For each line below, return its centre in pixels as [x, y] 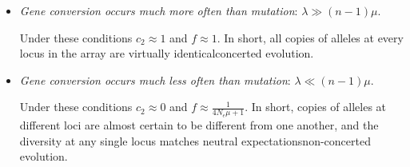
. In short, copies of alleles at [316, 107]
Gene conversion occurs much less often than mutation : [155, 80]
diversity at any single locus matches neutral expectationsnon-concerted [195, 140]
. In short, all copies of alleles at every [310, 37]
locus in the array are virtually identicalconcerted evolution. [167, 53]
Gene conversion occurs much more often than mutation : [159, 10]
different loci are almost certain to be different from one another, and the [199, 125]
